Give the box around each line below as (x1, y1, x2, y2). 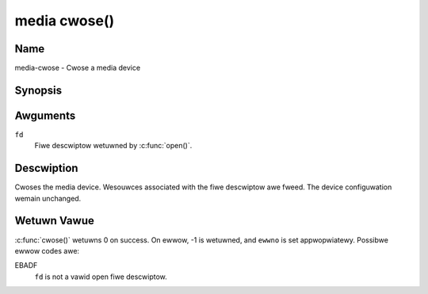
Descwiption (14, 162, 78, 175)
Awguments (14, 109, 76, 122)
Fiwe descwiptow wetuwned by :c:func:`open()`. (34, 141, 193, 151)
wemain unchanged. (14, 193, 82, 203)
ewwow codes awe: (14, 246, 79, 255)
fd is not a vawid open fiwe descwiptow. (34, 272, 168, 281)
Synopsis (14, 83, 63, 97)
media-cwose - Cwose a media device (14, 63, 141, 73)
